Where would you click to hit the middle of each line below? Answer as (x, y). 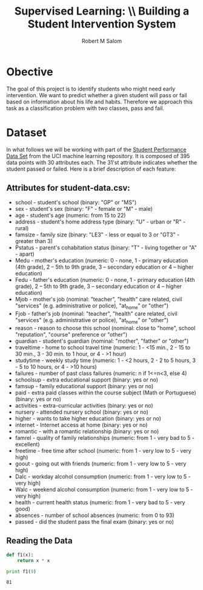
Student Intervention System (102, 24)
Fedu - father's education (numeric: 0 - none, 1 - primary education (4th (105, 280)
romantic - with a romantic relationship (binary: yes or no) (87, 431)
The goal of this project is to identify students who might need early (91, 89)
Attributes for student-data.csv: (68, 188)
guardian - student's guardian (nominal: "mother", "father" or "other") (102, 341)
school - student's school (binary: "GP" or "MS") (76, 202)
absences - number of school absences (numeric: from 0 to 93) (95, 515)
